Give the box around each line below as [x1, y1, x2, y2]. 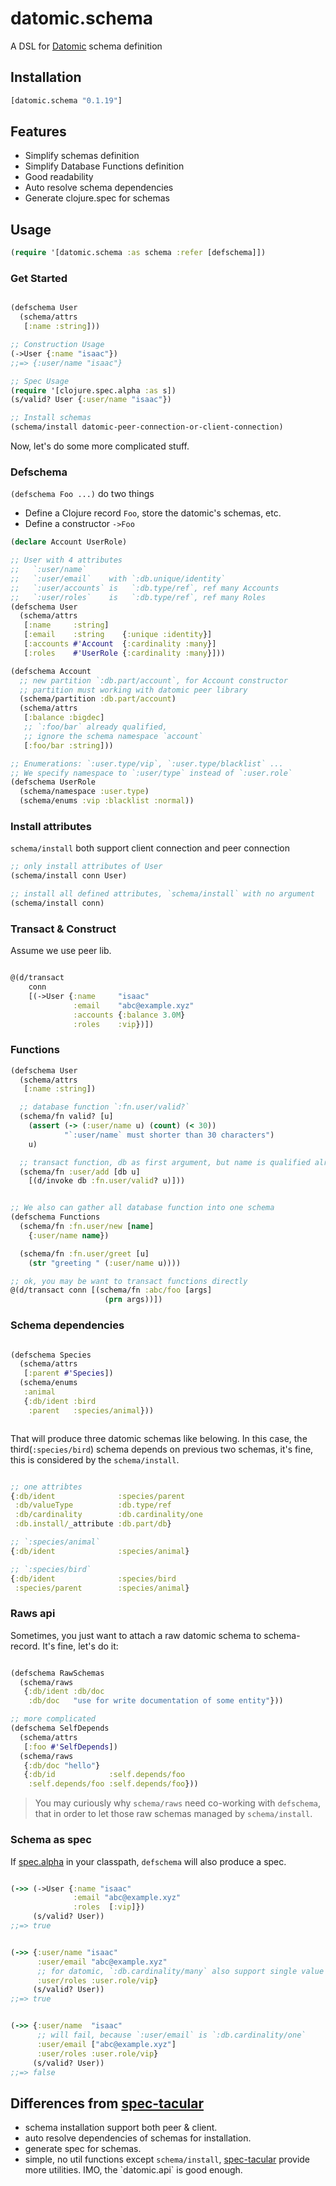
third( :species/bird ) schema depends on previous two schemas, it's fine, [10, 1443, 314, 1455]
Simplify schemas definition [24, 150, 140, 162]
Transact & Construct [10, 922, 117, 936]
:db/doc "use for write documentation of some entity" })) [28, 1696, 284, 1706]
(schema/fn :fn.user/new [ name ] [19, 1222, 155, 1232]
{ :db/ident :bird [23, 1396, 97, 1406]
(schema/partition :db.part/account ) [19, 694, 177, 704]
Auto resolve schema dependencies [24, 182, 174, 194]
